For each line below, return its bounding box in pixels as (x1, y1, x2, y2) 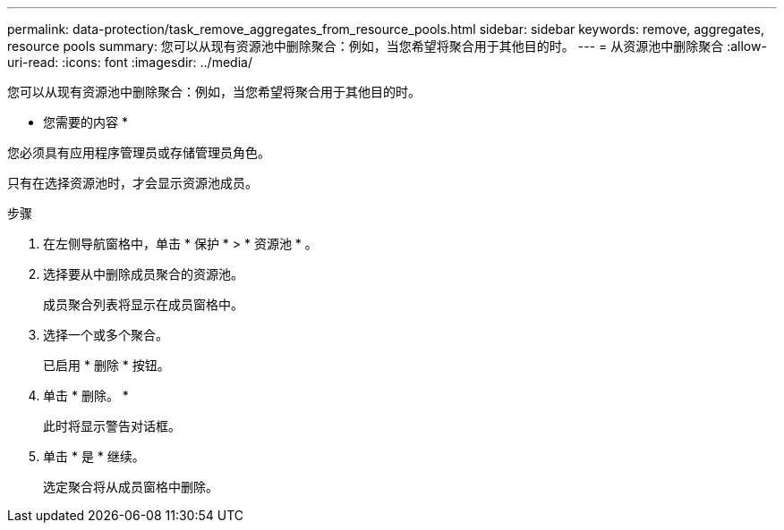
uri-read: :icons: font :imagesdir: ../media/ (7, 55, 252, 70)
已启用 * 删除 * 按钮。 (43, 358, 170, 373)
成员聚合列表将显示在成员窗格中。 (43, 297, 243, 312)
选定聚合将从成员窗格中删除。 (43, 479, 218, 494)
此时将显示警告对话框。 (43, 418, 181, 433)
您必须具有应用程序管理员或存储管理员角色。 (7, 145, 270, 160)
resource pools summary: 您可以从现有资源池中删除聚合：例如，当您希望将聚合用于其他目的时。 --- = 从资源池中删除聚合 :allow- (7, 38, 767, 54)
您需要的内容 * (43, 114, 128, 130)
